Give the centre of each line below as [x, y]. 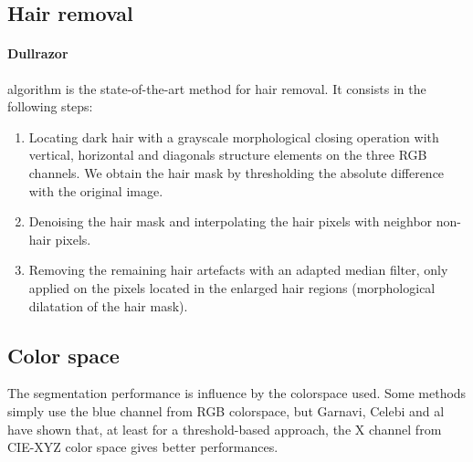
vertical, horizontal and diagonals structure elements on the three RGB [228, 155]
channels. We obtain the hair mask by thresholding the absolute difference [236, 172]
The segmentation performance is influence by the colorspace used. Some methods [237, 393]
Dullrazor [38, 53]
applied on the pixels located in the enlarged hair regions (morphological [232, 287]
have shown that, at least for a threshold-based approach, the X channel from [225, 429]
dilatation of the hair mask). [108, 305]
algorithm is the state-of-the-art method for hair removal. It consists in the [217, 88]
